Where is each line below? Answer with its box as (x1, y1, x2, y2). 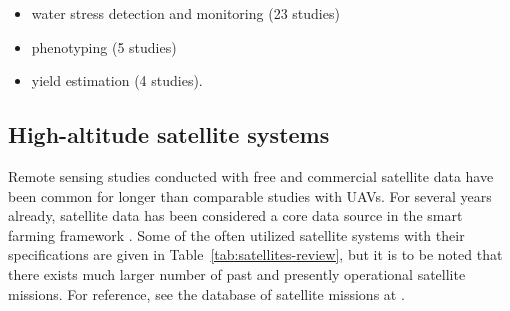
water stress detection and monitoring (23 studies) (31, 3, 340, 23)
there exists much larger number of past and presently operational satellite (8, 263, 466, 284)
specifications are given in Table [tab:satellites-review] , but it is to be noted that (8, 244, 503, 265)
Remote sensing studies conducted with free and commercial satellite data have (8, 165, 494, 186)
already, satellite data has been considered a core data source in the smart (8, 205, 463, 226)
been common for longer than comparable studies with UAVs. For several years (8, 185, 492, 206)
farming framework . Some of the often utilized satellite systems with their (8, 224, 465, 245)
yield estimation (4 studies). (31, 70, 203, 91)
